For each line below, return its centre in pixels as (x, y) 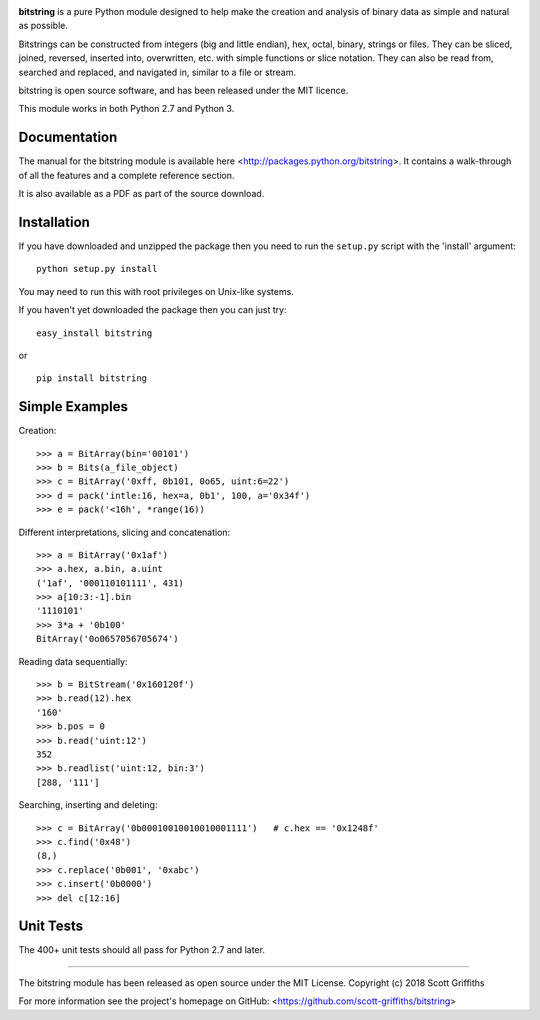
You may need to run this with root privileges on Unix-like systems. (156, 291)
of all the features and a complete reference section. (126, 175)
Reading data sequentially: (73, 661)
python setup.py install (97, 269)
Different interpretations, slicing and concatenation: (124, 532)
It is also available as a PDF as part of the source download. (141, 194)
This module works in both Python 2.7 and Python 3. (126, 109)
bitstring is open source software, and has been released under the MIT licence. (183, 90)
